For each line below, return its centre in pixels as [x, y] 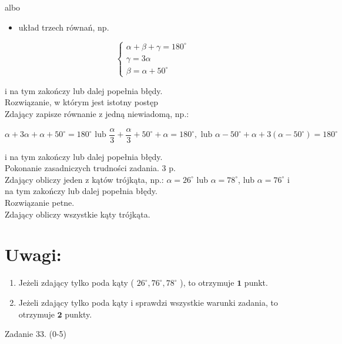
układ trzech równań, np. [64, 27]
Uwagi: [33, 254]
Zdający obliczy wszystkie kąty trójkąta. [78, 214]
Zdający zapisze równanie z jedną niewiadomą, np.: [97, 113]
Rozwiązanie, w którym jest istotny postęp [82, 102]
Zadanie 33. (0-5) [36, 334]
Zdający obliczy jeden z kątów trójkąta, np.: [84, 179]
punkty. [78, 314]
